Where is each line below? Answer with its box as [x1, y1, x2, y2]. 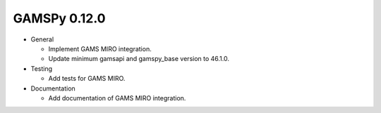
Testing [30, 64, 53, 73]
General [30, 35, 54, 44]
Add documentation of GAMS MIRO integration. [48, 93, 186, 102]
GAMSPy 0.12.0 [13, 11, 106, 26]
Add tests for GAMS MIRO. [48, 74, 126, 83]
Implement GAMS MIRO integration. [48, 44, 152, 53]
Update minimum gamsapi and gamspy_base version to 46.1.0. [48, 55, 229, 63]
